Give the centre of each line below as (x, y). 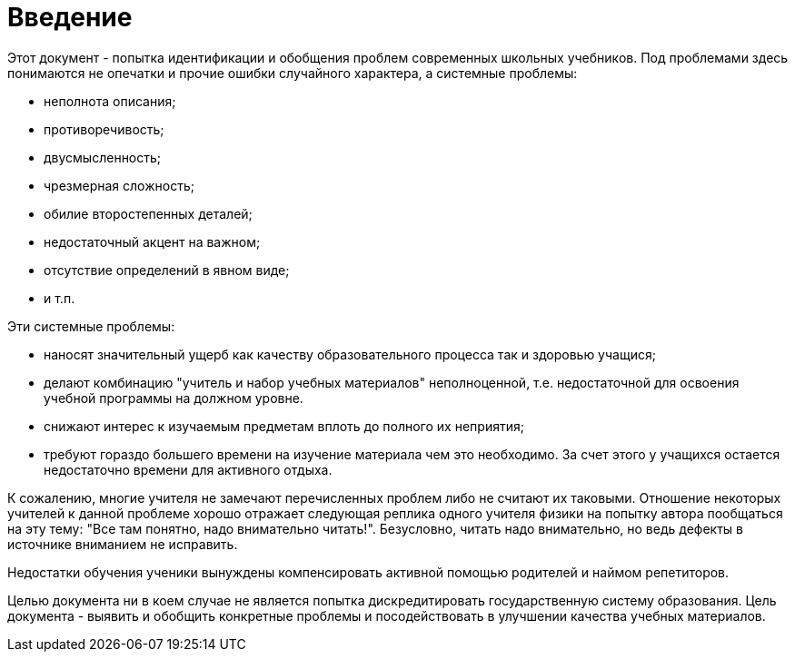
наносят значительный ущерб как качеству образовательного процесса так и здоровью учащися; (350, 354)
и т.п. (60, 298)
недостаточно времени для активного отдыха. (188, 469)
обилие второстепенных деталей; (148, 213)
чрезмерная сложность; (119, 185)
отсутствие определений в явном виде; (167, 270)
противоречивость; (104, 129)
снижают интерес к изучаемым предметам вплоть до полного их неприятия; (284, 426)
